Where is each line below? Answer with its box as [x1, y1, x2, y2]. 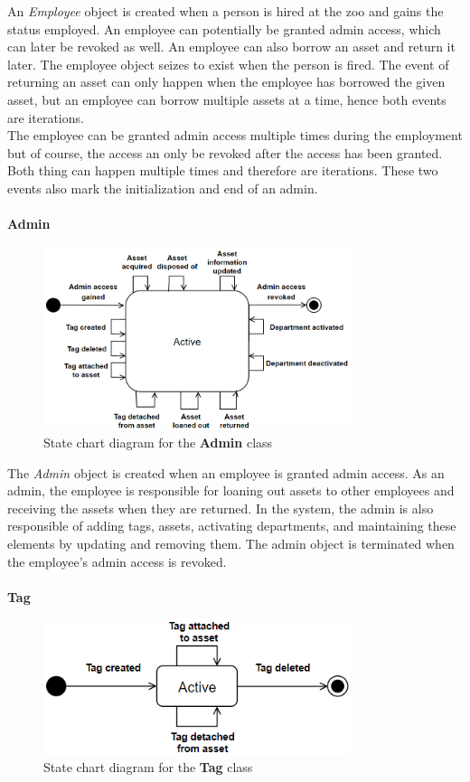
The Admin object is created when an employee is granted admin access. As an [7, 463, 445, 482]
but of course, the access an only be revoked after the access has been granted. [7, 143, 443, 162]
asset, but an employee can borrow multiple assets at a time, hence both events [7, 90, 446, 108]
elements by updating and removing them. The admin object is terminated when [7, 534, 455, 553]
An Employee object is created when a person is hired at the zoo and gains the [7, 2, 444, 20]
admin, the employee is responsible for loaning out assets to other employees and [7, 481, 455, 500]
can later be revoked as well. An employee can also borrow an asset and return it [7, 37, 456, 56]
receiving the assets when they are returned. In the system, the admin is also [7, 498, 434, 517]
